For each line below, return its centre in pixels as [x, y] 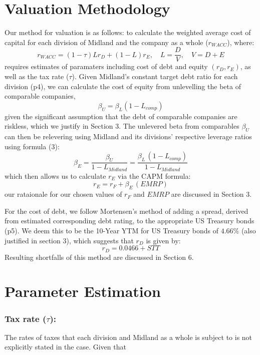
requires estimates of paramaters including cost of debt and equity [106, 66]
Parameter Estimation [83, 291]
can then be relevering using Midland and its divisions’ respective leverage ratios [128, 136]
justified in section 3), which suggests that [69, 240]
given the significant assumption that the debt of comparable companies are [121, 116]
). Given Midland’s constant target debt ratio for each [155, 76]
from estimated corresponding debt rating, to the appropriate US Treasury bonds [129, 221]
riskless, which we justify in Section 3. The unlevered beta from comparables [122, 126]
